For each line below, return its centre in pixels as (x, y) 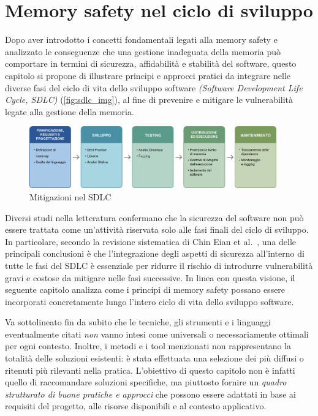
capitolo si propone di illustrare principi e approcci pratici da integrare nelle (148, 75)
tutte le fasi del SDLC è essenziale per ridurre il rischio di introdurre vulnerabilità (159, 265)
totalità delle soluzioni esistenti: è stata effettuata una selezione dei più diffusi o (154, 358)
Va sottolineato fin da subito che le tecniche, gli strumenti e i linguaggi (138, 322)
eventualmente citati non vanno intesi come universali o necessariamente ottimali (157, 334)
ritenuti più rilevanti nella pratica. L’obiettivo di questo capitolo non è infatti (150, 370)
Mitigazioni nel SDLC (70, 196)
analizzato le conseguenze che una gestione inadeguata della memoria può (143, 51)
